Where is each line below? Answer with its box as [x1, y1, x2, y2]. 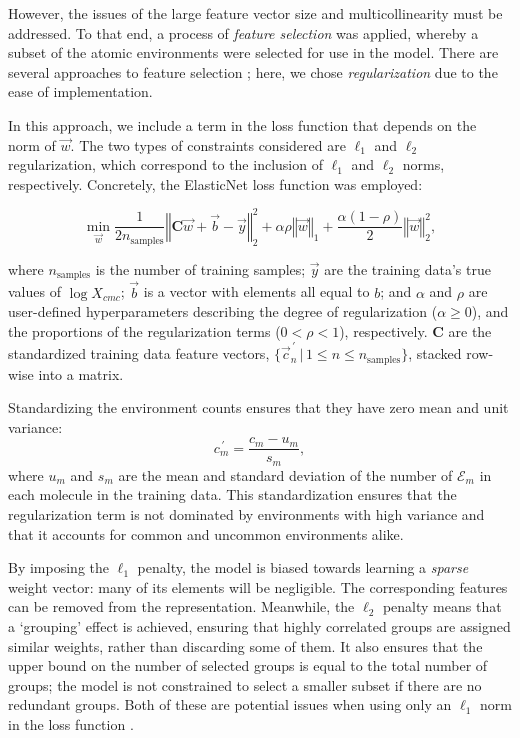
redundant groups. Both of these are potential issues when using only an [8, 694, 452, 715]
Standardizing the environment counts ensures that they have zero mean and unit [8, 397, 509, 418]
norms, [402, 154, 445, 175]
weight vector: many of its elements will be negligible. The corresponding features [8, 576, 508, 597]
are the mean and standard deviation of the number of [118, 464, 453, 485]
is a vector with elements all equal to [143, 281, 370, 302]
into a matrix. [38, 363, 124, 384]
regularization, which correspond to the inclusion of [8, 154, 323, 175]
